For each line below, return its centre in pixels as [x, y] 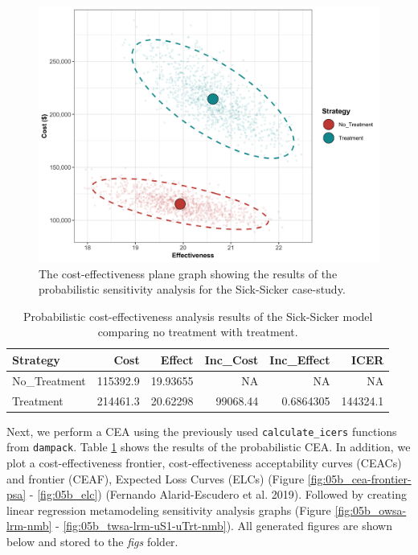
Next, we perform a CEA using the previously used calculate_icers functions [202, 431]
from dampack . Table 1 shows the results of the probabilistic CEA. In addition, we [209, 447]
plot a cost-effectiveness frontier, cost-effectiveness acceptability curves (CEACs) [204, 463]
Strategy [36, 359]
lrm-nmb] [29, 526]
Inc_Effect [300, 359]
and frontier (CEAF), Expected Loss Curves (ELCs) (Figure [156, 478]
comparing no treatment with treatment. [198, 332]
